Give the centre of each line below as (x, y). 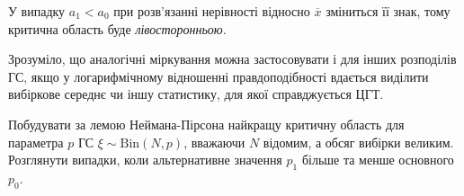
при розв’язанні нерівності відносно (212, 11)
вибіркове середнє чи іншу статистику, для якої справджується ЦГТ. (196, 94)
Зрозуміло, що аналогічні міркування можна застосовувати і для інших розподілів (232, 59)
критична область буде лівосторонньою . (117, 28)
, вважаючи (214, 142)
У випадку (37, 11)
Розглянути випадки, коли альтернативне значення (145, 160)
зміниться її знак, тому (388, 11)
